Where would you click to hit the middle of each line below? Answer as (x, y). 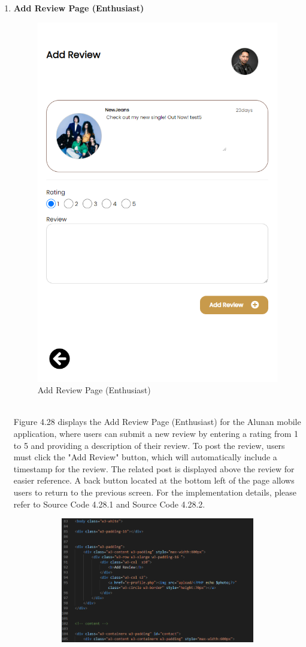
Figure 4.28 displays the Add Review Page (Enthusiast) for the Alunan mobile (157, 422)
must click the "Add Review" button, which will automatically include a (145, 457)
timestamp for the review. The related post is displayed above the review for (154, 468)
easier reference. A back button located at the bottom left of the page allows (154, 480)
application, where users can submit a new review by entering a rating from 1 (156, 433)
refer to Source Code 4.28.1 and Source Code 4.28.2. (109, 504)
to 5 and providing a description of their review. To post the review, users (149, 445)
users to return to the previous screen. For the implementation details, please (155, 492)
